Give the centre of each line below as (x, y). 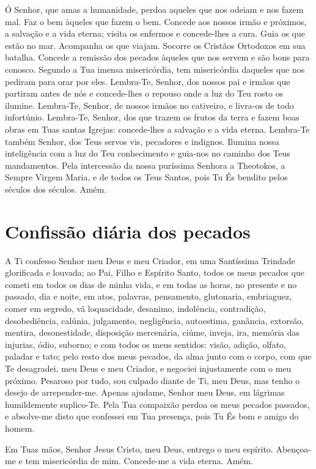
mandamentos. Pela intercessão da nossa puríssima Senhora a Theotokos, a (145, 165)
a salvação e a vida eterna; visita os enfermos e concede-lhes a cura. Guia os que (155, 33)
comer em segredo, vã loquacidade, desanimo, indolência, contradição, (135, 308)
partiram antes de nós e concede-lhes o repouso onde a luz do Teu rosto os (144, 93)
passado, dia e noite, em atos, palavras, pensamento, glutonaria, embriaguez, (149, 296)
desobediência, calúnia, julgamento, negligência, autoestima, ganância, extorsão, (155, 320)
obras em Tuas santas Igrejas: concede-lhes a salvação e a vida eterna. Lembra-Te (157, 129)
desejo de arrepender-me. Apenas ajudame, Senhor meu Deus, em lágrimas (145, 392)
